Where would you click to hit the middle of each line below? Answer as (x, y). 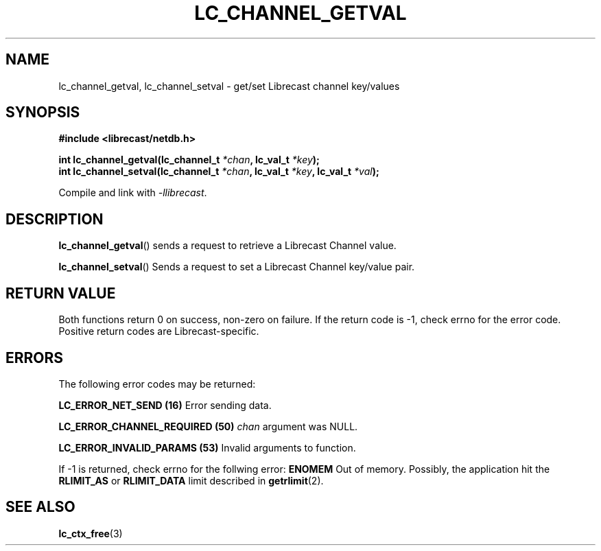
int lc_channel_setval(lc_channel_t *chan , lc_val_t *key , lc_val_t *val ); (219, 172)
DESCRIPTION (55, 219)
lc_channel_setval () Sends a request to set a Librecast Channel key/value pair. (237, 267)
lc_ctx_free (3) (91, 533)
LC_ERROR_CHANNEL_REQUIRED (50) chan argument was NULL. (208, 426)
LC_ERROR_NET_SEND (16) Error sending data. (165, 405)
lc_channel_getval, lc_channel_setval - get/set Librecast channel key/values (229, 86)
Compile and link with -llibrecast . (133, 193)
